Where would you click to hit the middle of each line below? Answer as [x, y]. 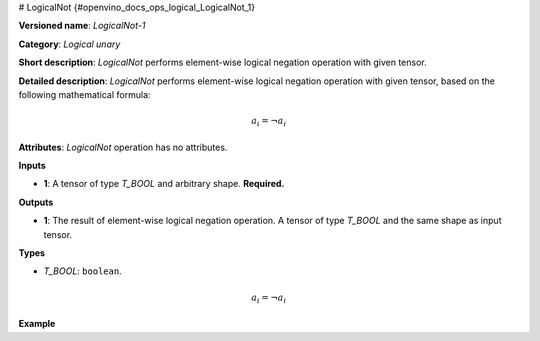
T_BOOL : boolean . [82, 271]
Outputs [36, 202]
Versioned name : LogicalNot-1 [82, 26]
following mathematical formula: [84, 94]
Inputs [32, 166]
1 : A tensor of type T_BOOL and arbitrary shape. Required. [164, 184]
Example [37, 324]
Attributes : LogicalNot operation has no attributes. [123, 147]
